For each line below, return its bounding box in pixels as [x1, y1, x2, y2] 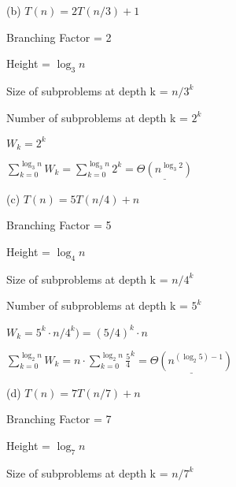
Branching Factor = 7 [6, 411, 112, 427]
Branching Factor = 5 [6, 217, 112, 233]
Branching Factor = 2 [6, 28, 112, 45]
